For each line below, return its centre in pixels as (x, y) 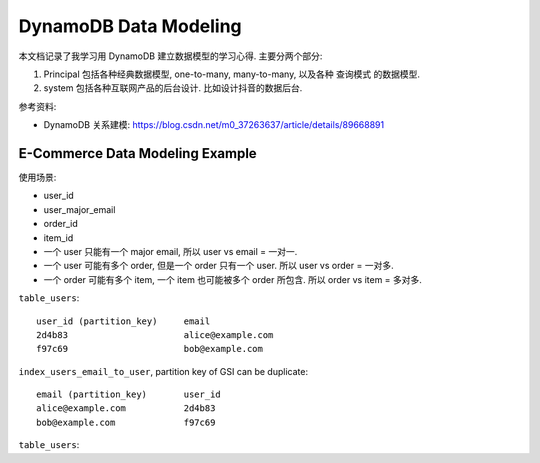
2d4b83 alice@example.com (155, 334)
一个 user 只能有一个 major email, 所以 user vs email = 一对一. (170, 251)
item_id (58, 237)
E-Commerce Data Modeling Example (137, 153)
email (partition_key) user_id (129, 394)
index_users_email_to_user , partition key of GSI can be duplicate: (163, 371)
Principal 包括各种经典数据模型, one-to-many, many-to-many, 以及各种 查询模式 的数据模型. (231, 74)
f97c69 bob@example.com (150, 349)
